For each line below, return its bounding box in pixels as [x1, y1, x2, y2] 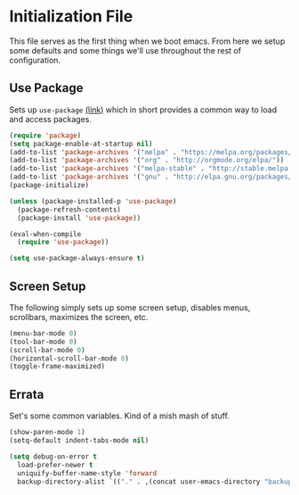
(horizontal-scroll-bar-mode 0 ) [9, 354, 129, 363]
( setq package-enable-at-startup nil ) [9, 139, 153, 148]
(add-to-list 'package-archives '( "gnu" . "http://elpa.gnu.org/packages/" [9, 172, 296, 182]
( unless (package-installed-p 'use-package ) [9, 196, 177, 206]
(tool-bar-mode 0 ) [9, 337, 77, 346]
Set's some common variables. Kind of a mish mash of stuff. [9, 410, 230, 421]
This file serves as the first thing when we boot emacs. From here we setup [9, 36, 286, 46]
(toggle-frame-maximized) [9, 362, 105, 371]
